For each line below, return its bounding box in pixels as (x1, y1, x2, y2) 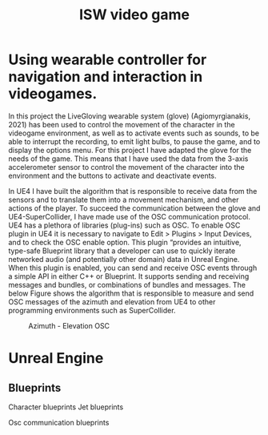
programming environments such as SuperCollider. (8, 305, 176, 315)
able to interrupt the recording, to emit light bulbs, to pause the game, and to (8, 136, 261, 146)
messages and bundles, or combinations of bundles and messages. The (8, 280, 246, 289)
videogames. (8, 85, 98, 103)
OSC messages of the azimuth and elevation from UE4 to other (8, 296, 216, 306)
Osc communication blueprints (8, 417, 110, 427)
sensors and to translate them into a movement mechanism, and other (8, 195, 239, 204)
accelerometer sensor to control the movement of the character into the (8, 162, 246, 171)
